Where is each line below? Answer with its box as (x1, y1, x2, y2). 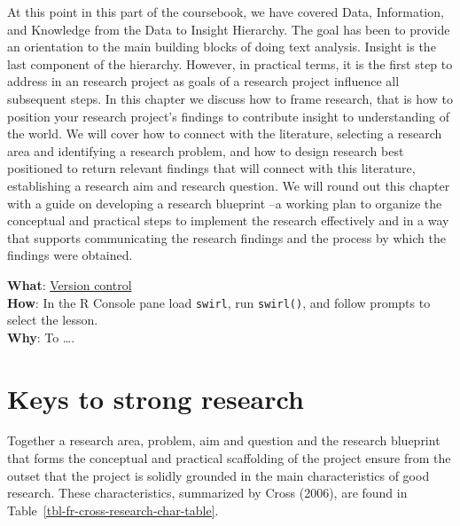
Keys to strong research (7, 380, 304, 416)
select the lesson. (7, 310, 98, 329)
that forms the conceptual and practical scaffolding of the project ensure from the (7, 449, 451, 467)
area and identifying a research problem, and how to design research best (7, 141, 404, 160)
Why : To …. (7, 327, 75, 346)
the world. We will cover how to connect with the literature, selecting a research (7, 124, 442, 143)
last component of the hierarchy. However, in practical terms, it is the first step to (7, 54, 453, 73)
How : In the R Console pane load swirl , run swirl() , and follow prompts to (7, 293, 431, 311)
